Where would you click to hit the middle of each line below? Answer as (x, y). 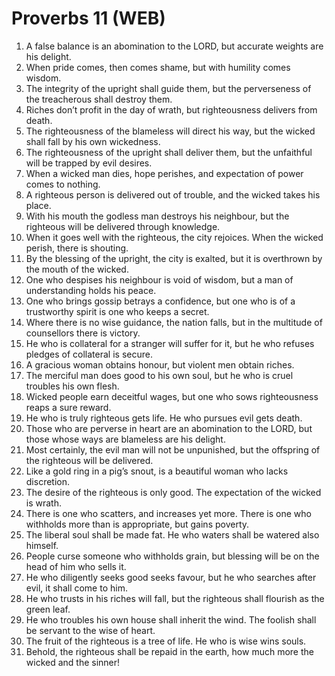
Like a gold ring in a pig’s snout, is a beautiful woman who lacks (157, 471)
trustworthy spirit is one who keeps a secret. (117, 311)
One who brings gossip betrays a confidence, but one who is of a (160, 301)
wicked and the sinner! (73, 662)
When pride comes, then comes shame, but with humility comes (158, 67)
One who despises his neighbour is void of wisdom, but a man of (159, 279)
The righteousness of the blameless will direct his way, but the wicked (170, 131)
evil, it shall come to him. (76, 588)
